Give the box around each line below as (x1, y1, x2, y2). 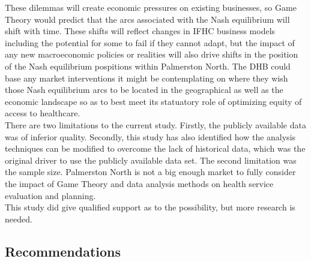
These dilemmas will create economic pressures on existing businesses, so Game (5, 1, 297, 13)
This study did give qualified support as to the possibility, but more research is (5, 201, 295, 213)
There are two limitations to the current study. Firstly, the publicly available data (5, 118, 306, 131)
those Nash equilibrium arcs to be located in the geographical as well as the (5, 83, 283, 96)
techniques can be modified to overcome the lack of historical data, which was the (5, 142, 306, 155)
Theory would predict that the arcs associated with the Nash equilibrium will (5, 13, 290, 25)
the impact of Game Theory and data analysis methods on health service (5, 177, 274, 189)
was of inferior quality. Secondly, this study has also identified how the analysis (5, 130, 296, 143)
